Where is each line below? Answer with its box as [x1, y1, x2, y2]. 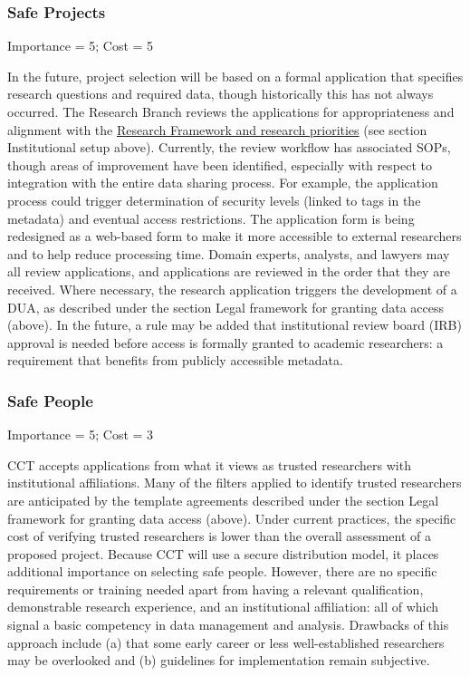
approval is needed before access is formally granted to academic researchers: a [7, 333, 444, 352]
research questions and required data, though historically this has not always [7, 84, 434, 103]
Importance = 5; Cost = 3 [7, 425, 154, 444]
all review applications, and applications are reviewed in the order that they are [7, 262, 450, 281]
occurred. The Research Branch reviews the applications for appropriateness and [7, 102, 455, 121]
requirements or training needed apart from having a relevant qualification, [7, 579, 424, 598]
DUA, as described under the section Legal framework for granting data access [7, 297, 445, 316]
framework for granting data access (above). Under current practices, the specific [7, 508, 456, 527]
